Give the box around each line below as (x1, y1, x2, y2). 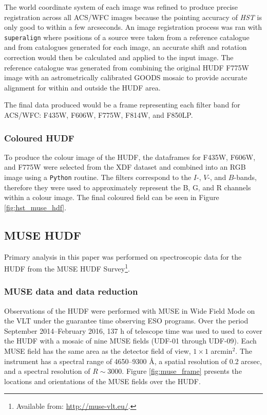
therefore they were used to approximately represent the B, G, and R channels (4, 182, 251, 192)
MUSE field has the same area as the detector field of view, (4, 346, 191, 356)
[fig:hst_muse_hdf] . (4, 202, 67, 212)
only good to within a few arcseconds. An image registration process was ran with (4, 22, 262, 32)
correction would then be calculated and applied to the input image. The (4, 52, 234, 63)
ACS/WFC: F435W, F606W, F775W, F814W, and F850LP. (4, 110, 193, 120)
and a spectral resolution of (4, 366, 90, 376)
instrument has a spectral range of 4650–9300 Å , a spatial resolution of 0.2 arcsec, (4, 355, 262, 366)
